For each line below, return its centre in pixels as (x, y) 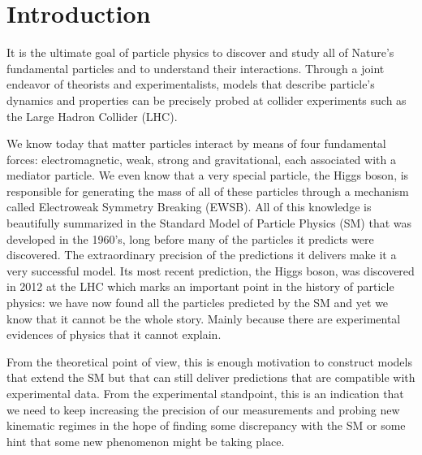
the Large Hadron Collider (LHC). (92, 116)
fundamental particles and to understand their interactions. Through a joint (196, 68)
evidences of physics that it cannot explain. (114, 334)
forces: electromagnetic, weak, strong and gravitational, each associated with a (201, 159)
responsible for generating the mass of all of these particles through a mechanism (208, 191)
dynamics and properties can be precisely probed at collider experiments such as (207, 100)
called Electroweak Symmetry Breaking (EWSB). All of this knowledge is (189, 207)
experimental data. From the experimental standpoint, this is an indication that (205, 393)
